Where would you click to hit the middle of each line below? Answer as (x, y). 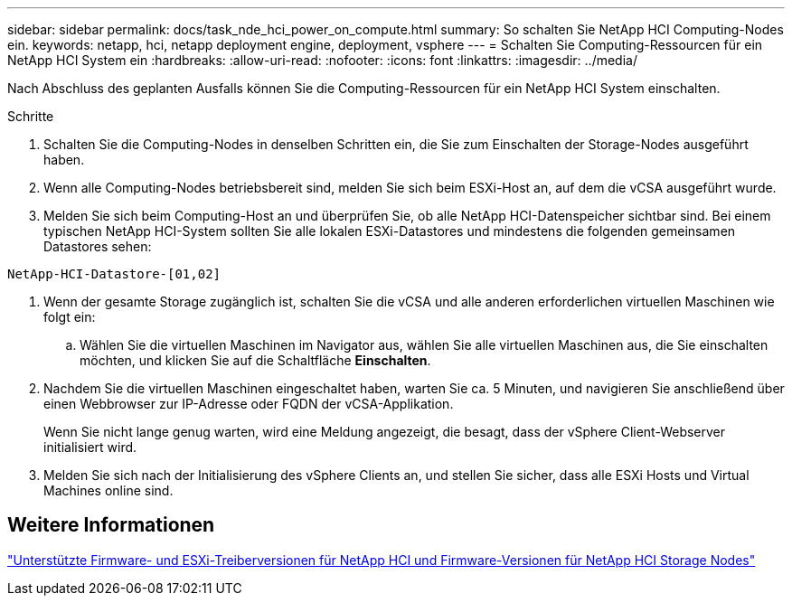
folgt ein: (70, 317)
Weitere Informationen (111, 525)
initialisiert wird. (90, 447)
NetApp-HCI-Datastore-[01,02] (114, 274)
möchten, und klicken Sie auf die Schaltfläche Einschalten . (255, 360)
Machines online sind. (108, 490)
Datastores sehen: (98, 246)
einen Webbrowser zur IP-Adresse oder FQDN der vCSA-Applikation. (249, 404)
